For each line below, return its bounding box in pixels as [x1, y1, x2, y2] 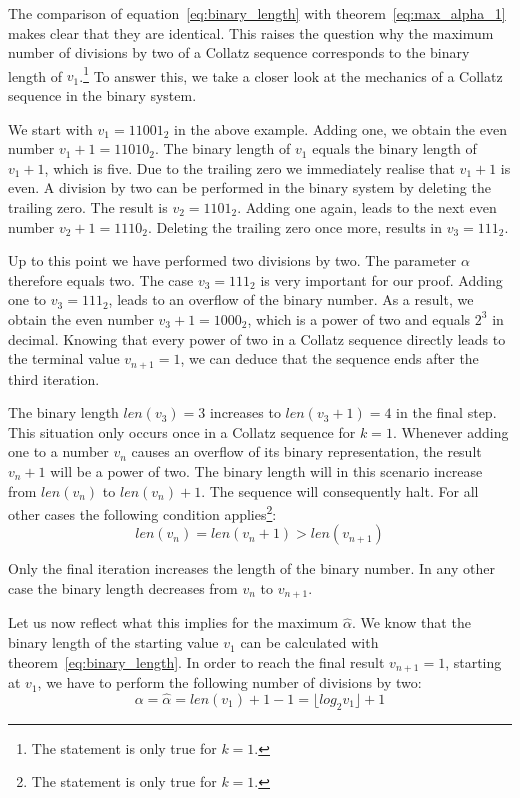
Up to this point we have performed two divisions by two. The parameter [8, 250, 457, 271]
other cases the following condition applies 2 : [8, 501, 277, 524]
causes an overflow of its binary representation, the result [131, 441, 482, 462]
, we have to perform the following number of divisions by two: [37, 672, 422, 693]
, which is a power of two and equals [247, 308, 471, 329]
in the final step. [396, 402, 497, 423]
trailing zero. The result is [8, 197, 168, 217]
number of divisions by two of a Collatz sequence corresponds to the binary [8, 42, 470, 63]
